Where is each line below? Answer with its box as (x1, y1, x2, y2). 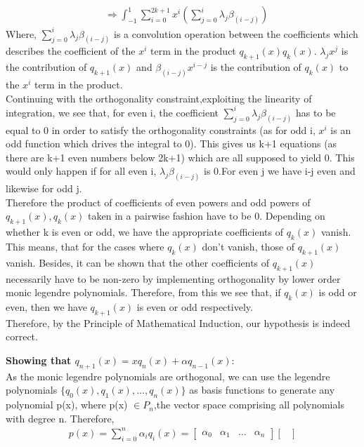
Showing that (6, 352, 72, 367)
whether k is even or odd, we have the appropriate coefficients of (6, 225, 283, 239)
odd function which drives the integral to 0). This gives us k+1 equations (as (6, 136, 337, 151)
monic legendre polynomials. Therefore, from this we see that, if (6, 285, 281, 300)
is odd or (318, 285, 357, 300)
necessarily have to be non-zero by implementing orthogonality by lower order (6, 271, 341, 286)
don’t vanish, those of (202, 239, 295, 254)
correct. (6, 329, 38, 344)
